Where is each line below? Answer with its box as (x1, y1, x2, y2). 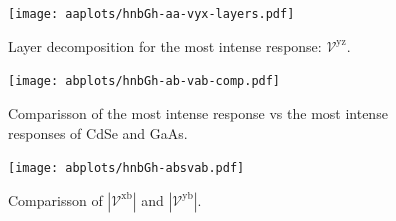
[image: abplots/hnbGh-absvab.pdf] (8, 161, 245, 176)
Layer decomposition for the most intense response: (8, 35, 322, 56)
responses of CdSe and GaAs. (8, 122, 188, 143)
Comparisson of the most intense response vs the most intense (8, 102, 388, 123)
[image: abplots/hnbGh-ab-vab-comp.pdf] (8, 74, 281, 89)
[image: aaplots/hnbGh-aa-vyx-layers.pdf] (8, 7, 295, 21)
